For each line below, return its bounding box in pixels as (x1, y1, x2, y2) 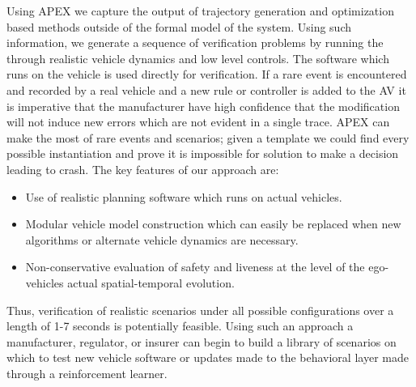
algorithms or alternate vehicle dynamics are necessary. (25, 231, 299, 248)
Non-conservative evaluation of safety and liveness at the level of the (25, 258, 365, 275)
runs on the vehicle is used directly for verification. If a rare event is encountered (6, 66, 407, 83)
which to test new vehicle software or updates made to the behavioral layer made (6, 349, 409, 366)
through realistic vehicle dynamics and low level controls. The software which (6, 49, 389, 66)
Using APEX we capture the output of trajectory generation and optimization (6, 2, 394, 19)
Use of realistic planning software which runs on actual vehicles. (25, 188, 342, 205)
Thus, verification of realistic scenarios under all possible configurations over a (6, 301, 394, 318)
